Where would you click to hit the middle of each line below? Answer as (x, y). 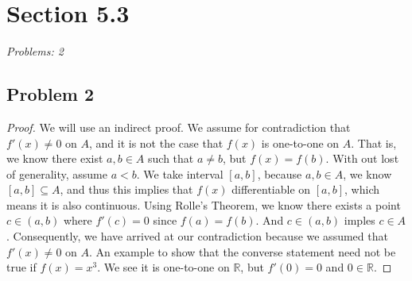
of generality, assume (57, 173)
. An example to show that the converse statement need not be (242, 251)
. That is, (374, 142)
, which (362, 189)
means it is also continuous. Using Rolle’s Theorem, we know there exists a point (204, 204)
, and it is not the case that (156, 142)
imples (360, 220)
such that (171, 158)
